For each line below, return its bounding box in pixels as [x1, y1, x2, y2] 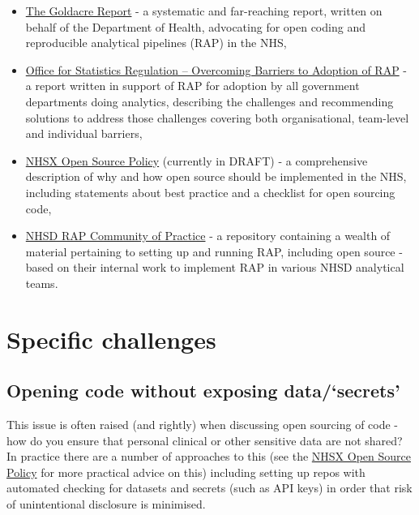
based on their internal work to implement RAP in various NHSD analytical [25, 259, 404, 276]
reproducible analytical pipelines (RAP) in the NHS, [25, 34, 287, 51]
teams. [25, 274, 58, 291]
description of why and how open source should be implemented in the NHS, [25, 168, 407, 185]
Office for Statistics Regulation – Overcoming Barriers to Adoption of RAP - [25, 61, 407, 78]
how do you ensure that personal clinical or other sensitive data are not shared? [6, 431, 403, 448]
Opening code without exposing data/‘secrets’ [6, 378, 400, 403]
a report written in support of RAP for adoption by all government [25, 77, 360, 94]
